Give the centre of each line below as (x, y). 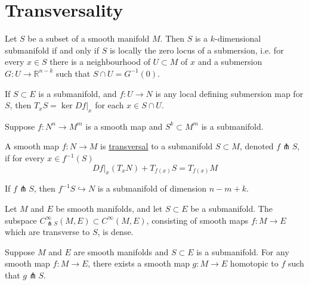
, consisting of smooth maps (197, 220)
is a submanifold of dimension (152, 188)
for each (109, 105)
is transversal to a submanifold (157, 146)
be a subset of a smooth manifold (89, 38)
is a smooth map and (124, 126)
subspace (21, 220)
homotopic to (254, 263)
